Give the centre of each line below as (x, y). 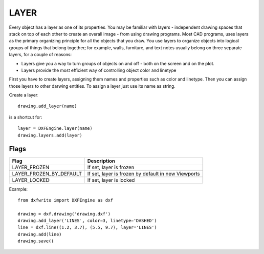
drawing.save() (36, 241)
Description (101, 161)
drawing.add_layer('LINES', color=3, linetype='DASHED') (88, 221)
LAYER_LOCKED (31, 180)
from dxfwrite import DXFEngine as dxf (66, 200)
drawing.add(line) (40, 234)
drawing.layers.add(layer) (50, 135)
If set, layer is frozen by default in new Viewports (144, 174)
